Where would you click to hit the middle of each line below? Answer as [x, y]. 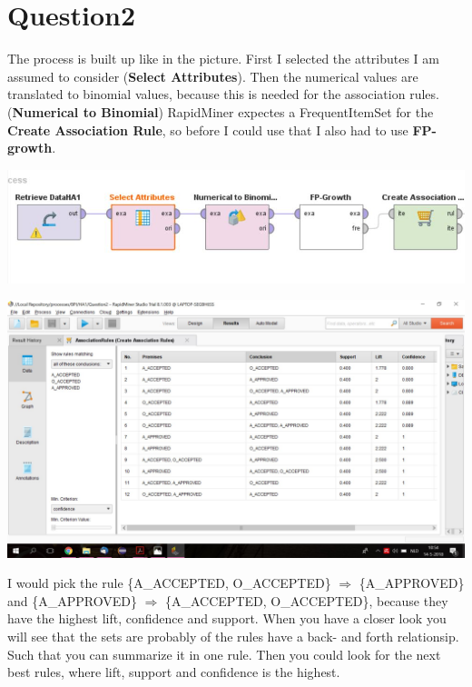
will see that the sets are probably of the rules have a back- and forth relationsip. [233, 636]
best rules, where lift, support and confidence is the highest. [174, 672]
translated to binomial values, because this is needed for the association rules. [223, 94]
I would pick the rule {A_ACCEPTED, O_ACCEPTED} [169, 583]
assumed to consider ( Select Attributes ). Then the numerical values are [213, 76]
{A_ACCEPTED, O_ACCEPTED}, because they [307, 600]
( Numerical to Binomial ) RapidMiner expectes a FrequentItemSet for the [221, 111]
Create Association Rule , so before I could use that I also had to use [208, 129]
